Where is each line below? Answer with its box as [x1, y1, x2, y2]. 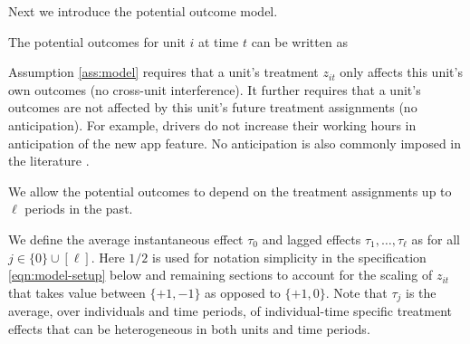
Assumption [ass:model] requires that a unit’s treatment [8, 62, 319, 81]
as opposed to [205, 282, 281, 301]
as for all [411, 229, 460, 248]
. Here [91, 247, 125, 266]
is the [406, 282, 436, 301]
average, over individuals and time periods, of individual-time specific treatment [8, 301, 453, 320]
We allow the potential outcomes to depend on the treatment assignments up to [8, 181, 452, 200]
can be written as [251, 32, 348, 51]
